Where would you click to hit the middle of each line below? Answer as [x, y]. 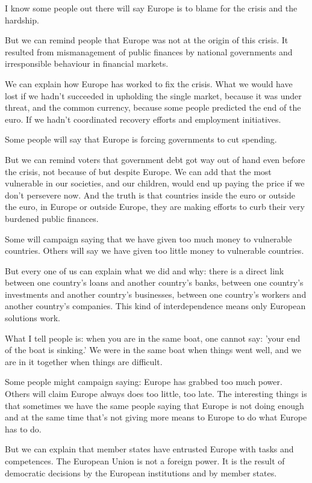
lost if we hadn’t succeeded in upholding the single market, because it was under [153, 95]
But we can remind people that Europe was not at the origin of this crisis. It [147, 40]
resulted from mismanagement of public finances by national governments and [149, 51]
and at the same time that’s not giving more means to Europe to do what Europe [156, 417]
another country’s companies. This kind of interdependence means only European [155, 306]
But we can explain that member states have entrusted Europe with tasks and [149, 449]
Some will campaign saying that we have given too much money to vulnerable [148, 238]
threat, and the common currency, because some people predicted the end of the [153, 107]
